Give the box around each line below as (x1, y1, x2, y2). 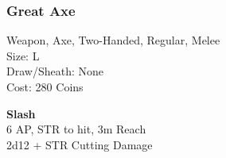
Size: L (6, 47, 40, 64)
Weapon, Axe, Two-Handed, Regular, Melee (6, 32, 220, 48)
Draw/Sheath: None (6, 63, 103, 79)
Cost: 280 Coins (6, 79, 84, 94)
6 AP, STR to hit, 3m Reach (6, 121, 146, 137)
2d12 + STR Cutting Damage (6, 136, 153, 152)
